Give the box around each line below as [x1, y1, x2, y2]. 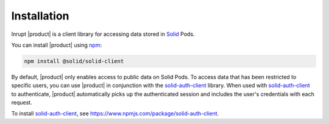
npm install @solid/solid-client [24, 58, 124, 64]
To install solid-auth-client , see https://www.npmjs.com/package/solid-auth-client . [11, 110, 219, 117]
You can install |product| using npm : [11, 41, 102, 49]
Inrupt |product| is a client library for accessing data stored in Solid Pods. [11, 30, 195, 38]
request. [11, 99, 33, 106]
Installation [11, 9, 69, 22]
